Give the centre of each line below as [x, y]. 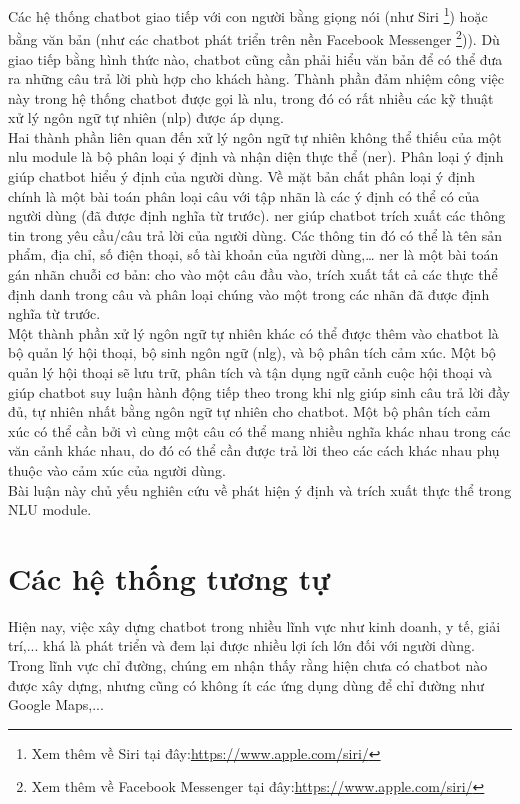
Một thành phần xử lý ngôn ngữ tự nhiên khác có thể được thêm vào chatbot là [253, 332]
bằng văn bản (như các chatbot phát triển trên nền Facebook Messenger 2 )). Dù [254, 37]
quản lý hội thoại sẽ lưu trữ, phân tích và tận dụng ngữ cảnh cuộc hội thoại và [250, 372]
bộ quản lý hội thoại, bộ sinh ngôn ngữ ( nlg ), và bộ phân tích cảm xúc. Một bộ [252, 352]
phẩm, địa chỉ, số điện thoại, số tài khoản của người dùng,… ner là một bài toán [253, 254]
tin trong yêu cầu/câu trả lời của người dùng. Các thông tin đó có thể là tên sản [255, 234]
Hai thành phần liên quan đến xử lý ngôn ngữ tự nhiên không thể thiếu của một [255, 136]
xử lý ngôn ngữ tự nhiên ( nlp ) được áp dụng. [146, 117]
